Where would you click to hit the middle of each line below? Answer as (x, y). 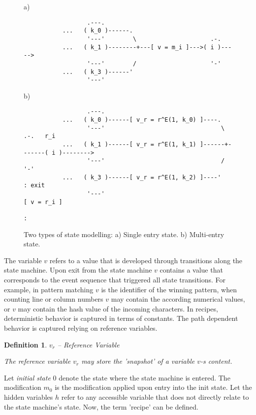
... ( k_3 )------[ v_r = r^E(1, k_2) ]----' (142, 177)
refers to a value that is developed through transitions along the (146, 260)
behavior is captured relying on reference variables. (81, 328)
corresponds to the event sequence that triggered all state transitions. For (115, 279)
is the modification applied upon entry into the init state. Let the (153, 387)
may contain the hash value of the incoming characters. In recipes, (118, 308)
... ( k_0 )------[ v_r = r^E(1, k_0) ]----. (142, 120)
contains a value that (191, 270)
